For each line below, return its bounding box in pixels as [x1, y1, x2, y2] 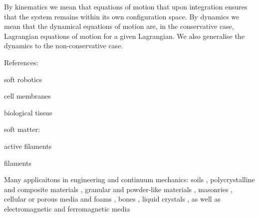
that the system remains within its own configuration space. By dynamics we [4, 11, 240, 21]
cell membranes [4, 91, 51, 101]
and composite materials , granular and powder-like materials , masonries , [4, 184, 233, 194]
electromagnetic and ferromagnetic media [4, 203, 130, 214]
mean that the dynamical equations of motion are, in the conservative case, [4, 21, 234, 31]
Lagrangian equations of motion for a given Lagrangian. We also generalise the [4, 30, 245, 41]
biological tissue [4, 107, 52, 117]
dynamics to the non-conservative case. [4, 40, 123, 51]
